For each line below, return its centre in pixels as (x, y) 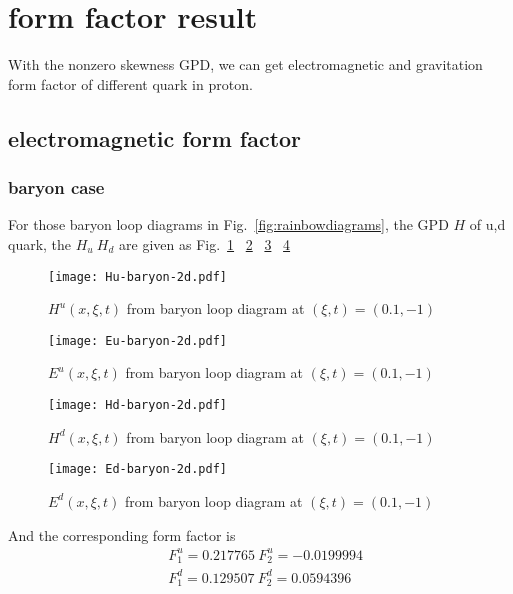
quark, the (40, 243)
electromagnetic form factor (155, 137)
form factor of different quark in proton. (130, 83)
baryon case (56, 187)
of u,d (487, 224)
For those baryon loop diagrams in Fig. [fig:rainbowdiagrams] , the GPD (228, 224)
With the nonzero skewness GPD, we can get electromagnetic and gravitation (245, 64)
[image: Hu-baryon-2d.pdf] (137, 276)
